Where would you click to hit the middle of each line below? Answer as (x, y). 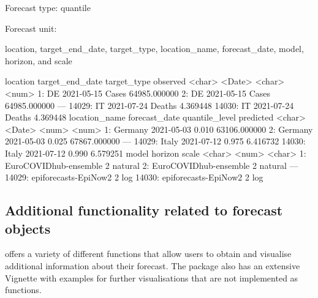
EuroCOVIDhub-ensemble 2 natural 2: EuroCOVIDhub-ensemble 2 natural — (152, 165)
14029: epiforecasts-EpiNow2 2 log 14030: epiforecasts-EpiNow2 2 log (134, 177)
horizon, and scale (39, 60)
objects (28, 228)
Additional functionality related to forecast (144, 210)
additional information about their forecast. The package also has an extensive (153, 265)
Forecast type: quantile (48, 7)
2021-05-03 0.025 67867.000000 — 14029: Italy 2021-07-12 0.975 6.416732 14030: (155, 141)
